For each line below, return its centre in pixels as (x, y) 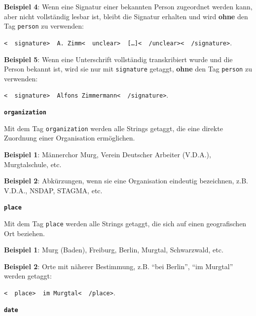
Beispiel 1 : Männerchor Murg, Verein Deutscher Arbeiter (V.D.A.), (108, 154)
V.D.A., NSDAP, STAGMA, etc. (53, 190)
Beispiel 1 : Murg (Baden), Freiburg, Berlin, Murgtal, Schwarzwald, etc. (114, 250)
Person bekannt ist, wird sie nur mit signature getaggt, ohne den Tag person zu (128, 69)
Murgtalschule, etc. (33, 164)
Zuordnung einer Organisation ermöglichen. (70, 138)
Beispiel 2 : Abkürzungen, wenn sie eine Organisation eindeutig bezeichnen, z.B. (126, 181)
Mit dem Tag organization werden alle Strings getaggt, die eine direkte (113, 128)
